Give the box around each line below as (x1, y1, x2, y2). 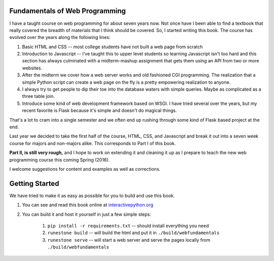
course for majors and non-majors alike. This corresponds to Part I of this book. (9, 140, 176, 146)
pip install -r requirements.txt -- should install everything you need (47, 223, 209, 229)
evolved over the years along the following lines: (9, 34, 111, 41)
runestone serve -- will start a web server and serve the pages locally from (47, 237, 211, 243)
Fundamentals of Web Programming (9, 7, 126, 15)
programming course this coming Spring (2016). (9, 157, 110, 163)
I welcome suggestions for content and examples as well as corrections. (9, 166, 161, 172)
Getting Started (9, 179, 59, 188)
